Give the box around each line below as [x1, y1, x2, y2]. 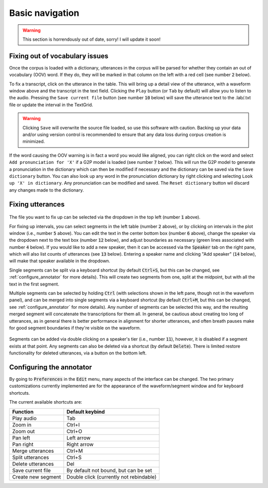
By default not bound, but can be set [66, 467, 152, 474]
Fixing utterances [9, 200, 65, 209]
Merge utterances [12, 447, 54, 454]
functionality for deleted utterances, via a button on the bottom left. [9, 350, 147, 356]
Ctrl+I [66, 421, 80, 428]
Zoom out [12, 427, 35, 434]
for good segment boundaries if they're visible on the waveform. [9, 325, 141, 331]
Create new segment [12, 473, 62, 480]
